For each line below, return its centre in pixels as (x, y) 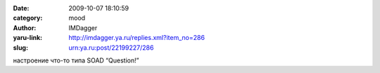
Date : (21, 8)
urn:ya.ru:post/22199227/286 (111, 47)
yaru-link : (27, 38)
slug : (20, 47)
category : (28, 18)
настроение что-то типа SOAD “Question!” (76, 60)
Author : (25, 27)
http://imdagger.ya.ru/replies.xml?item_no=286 (137, 38)
